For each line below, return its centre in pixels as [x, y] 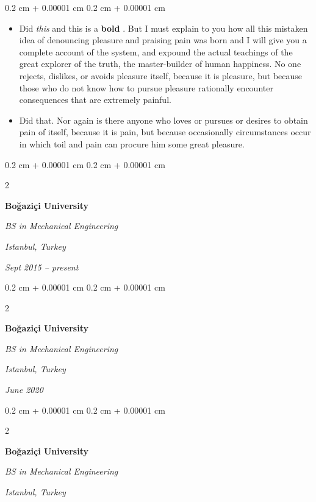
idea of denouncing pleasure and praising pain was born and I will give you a [163, 40]
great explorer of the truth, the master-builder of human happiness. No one [160, 64]
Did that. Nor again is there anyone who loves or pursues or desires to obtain [163, 120]
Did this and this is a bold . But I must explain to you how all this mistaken [163, 28]
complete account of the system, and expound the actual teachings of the [156, 51]
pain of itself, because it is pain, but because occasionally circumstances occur [165, 132]
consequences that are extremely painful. [95, 100]
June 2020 [24, 390]
